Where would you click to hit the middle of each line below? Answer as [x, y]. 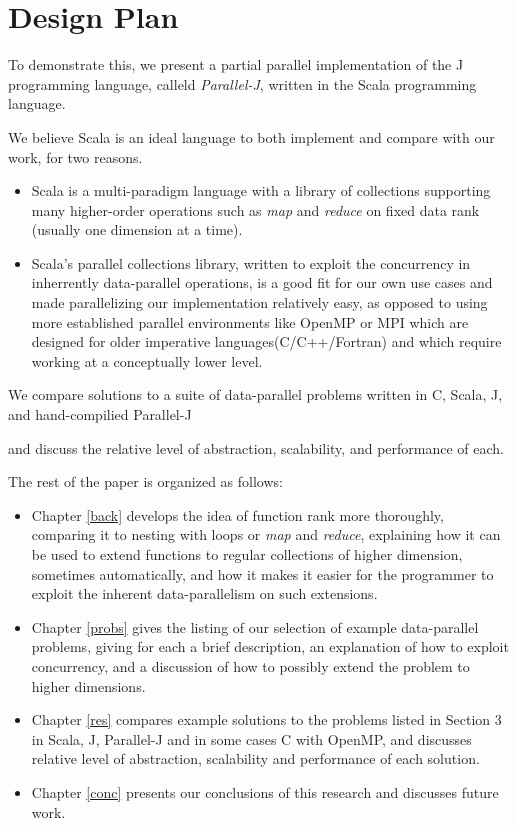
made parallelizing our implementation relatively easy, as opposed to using [259, 302]
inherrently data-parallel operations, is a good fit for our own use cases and [262, 282]
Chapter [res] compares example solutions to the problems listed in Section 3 [266, 719]
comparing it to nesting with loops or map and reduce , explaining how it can [266, 534]
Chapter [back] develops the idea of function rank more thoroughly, [237, 514]
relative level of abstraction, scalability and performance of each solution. [255, 758]
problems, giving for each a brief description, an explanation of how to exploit [270, 646]
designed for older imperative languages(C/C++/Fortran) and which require [266, 341]
